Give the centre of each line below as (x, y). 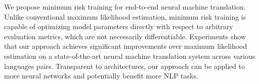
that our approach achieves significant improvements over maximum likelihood (126, 46)
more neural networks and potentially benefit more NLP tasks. (101, 76)
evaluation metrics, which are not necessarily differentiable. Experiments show (125, 36)
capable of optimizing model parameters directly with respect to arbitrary (119, 26)
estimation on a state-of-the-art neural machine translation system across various (130, 56)
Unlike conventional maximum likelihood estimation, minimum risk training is (125, 16)
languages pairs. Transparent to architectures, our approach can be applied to (125, 66)
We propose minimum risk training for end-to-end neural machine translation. (125, 7)
